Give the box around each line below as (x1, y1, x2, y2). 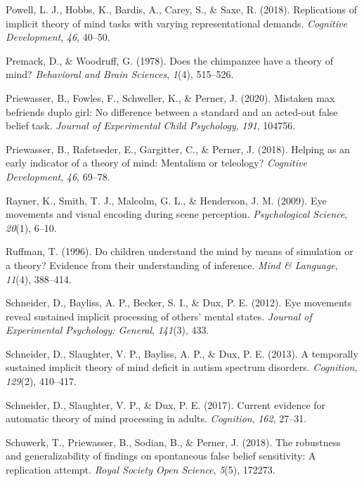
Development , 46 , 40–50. (6, 30, 110, 44)
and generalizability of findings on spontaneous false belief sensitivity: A (6, 448, 316, 463)
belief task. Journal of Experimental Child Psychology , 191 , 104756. (6, 118, 296, 133)
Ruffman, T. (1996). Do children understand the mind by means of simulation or (6, 244, 353, 259)
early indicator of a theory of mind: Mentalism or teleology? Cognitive (6, 155, 307, 170)
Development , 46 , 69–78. (6, 169, 110, 183)
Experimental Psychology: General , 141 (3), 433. (6, 323, 209, 337)
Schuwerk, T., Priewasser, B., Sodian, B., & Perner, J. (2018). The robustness (6, 434, 341, 449)
